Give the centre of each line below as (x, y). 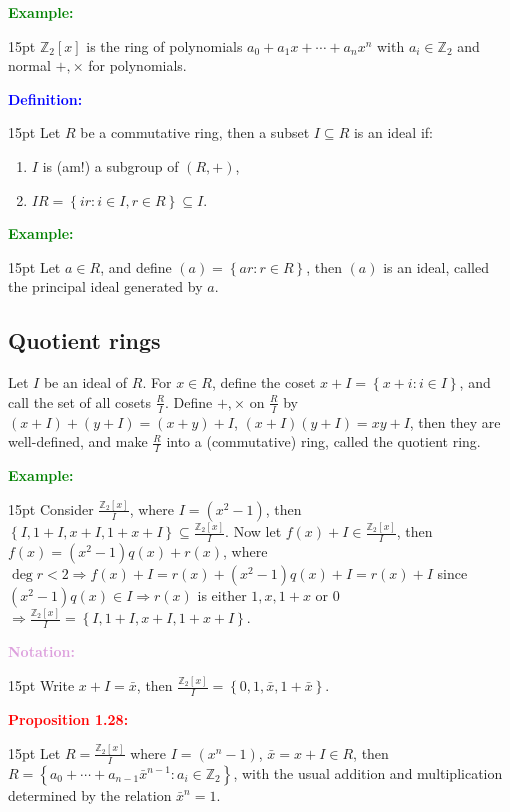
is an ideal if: (393, 132)
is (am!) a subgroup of (110, 165)
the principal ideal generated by (105, 286)
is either (222, 595)
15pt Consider (51, 508)
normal (29, 65)
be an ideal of (85, 382)
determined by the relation (90, 794)
